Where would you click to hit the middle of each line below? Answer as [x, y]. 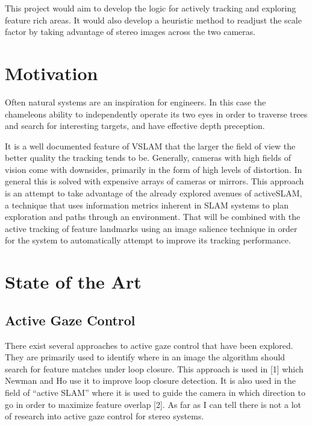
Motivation [51, 73]
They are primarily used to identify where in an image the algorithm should [145, 357]
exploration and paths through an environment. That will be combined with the [153, 217]
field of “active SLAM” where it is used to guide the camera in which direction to [155, 392]
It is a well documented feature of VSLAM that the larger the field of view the [150, 146]
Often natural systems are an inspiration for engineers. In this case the [136, 102]
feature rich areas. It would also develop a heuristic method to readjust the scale [153, 20]
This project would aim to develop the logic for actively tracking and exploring [151, 8]
